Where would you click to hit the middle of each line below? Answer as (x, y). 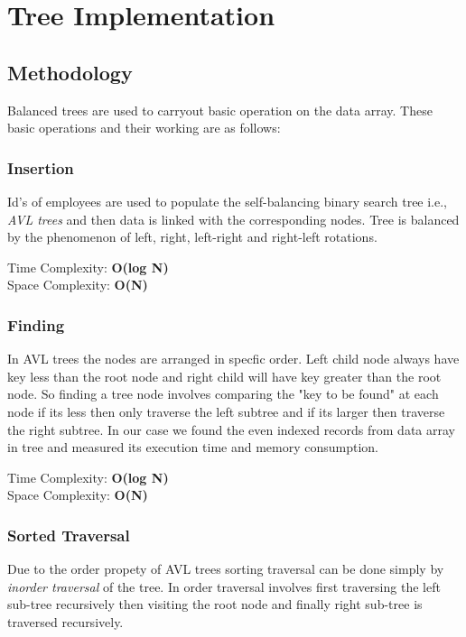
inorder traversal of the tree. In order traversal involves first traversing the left (224, 586)
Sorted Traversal (69, 535)
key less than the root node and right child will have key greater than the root (224, 376)
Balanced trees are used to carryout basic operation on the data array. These (220, 110)
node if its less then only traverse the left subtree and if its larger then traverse (226, 411)
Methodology (70, 72)
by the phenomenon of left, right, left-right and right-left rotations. (192, 237)
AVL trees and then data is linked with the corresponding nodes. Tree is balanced (233, 219)
